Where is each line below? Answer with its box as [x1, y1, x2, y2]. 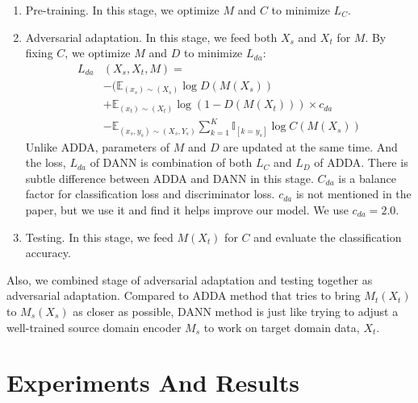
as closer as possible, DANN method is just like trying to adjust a [73, 302, 399, 319]
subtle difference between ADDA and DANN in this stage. [25, 169, 314, 186]
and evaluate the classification [253, 228, 402, 245]
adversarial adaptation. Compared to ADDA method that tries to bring [6, 287, 361, 304]
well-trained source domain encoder [6, 318, 182, 335]
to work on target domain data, [203, 318, 360, 335]
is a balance [338, 169, 396, 186]
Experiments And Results [6, 366, 299, 399]
